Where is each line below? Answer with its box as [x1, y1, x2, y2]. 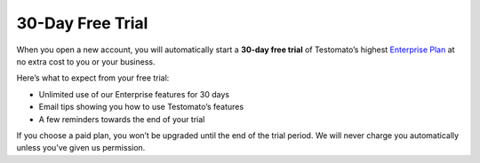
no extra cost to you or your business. [16, 56, 156, 66]
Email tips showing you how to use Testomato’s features [38, 102, 244, 113]
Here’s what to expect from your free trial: [16, 73, 170, 83]
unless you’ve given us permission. [16, 143, 146, 153]
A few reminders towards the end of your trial [38, 113, 205, 124]
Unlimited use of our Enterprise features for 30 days [38, 89, 230, 99]
